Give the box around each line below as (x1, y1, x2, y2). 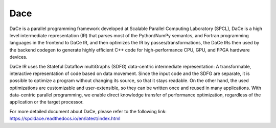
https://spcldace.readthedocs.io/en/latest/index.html (9, 115, 121, 122)
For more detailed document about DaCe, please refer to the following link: (9, 108, 167, 114)
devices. (9, 54, 28, 60)
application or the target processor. (9, 99, 84, 105)
